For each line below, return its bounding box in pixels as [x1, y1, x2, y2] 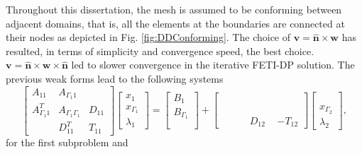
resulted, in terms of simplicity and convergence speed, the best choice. [6, 43, 314, 58]
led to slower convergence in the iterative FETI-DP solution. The [71, 57, 355, 72]
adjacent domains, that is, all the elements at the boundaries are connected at [6, 16, 345, 30]
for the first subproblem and [6, 134, 128, 149]
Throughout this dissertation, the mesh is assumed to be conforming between [6, 2, 342, 16]
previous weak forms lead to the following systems [6, 71, 224, 85]
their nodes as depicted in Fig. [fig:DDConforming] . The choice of [6, 30, 291, 45]
